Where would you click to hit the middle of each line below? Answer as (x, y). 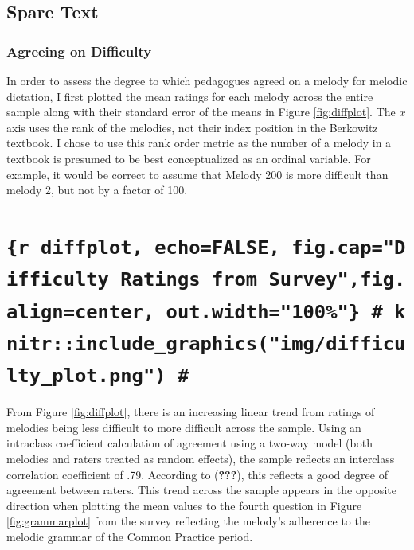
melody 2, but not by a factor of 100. (97, 190)
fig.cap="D (349, 247)
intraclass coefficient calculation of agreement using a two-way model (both (189, 443)
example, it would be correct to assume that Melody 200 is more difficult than (197, 174)
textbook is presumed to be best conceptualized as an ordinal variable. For (189, 158)
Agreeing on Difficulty (79, 51)
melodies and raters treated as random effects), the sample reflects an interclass (201, 459)
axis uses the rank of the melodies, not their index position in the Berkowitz (192, 127)
